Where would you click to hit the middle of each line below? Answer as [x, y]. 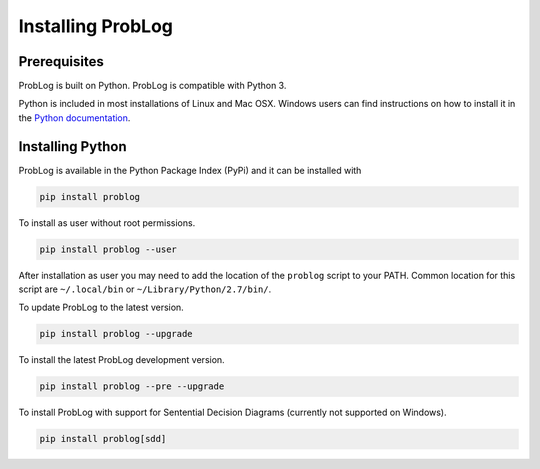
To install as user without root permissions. [107, 222]
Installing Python [72, 146]
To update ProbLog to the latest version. [101, 307]
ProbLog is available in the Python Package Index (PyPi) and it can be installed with [190, 170]
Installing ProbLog [96, 26]
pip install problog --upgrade [116, 334]
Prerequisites [61, 61]
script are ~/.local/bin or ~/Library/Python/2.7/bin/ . [145, 289]
